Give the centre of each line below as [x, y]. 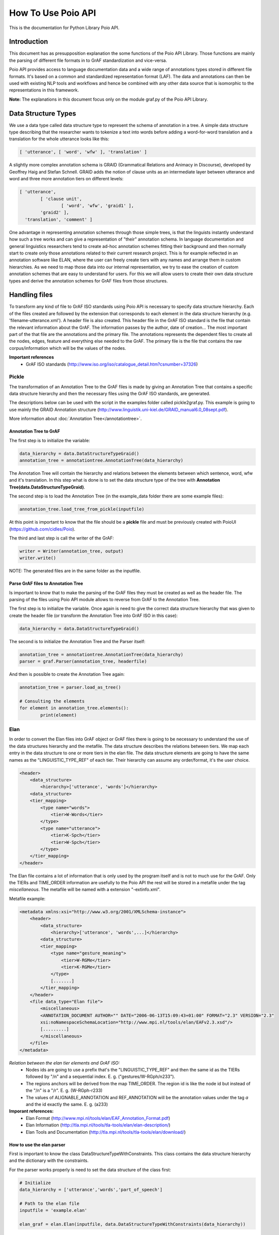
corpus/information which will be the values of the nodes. [68, 348]
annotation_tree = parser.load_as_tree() [70, 687]
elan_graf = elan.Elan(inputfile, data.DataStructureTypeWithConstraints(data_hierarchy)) [133, 1224]
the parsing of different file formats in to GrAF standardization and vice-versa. [88, 60]
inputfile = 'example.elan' [53, 1211]
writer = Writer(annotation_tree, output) [71, 551]
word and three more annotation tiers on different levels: [66, 179]
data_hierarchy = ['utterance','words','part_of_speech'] [91, 1190]
